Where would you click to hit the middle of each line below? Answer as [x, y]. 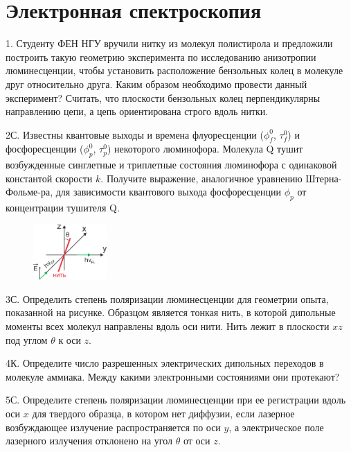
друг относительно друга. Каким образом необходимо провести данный [156, 84]
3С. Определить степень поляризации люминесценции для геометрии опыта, [167, 298]
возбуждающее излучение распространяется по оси [113, 427]
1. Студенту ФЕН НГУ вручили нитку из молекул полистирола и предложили [169, 43]
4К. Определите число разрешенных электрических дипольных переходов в [165, 363]
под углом [27, 339]
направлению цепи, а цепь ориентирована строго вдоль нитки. [137, 111]
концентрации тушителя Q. [63, 208]
